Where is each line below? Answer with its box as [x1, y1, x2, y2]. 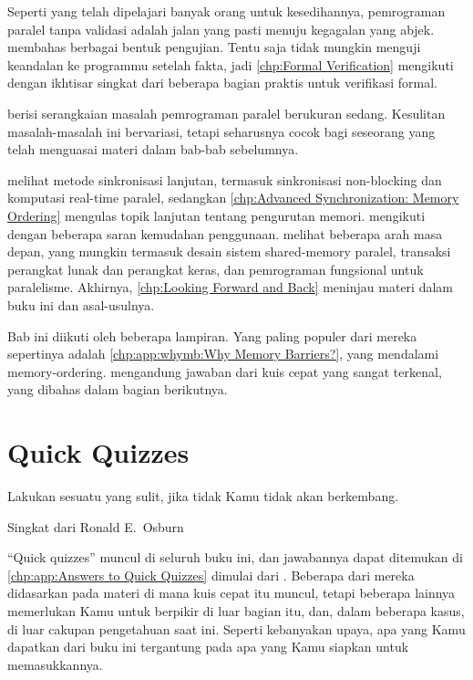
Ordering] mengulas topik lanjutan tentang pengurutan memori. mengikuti [7, 205, 426, 225]
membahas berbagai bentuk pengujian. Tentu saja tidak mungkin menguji [7, 37, 421, 57]
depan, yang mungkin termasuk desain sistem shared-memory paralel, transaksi [7, 242, 451, 261]
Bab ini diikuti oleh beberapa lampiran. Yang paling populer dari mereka [7, 326, 417, 345]
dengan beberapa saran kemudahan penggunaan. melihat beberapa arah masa [7, 224, 443, 243]
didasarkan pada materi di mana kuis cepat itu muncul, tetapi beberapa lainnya [7, 583, 456, 602]
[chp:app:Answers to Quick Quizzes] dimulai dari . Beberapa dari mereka [7, 565, 415, 584]
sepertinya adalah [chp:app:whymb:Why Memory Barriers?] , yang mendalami [7, 344, 439, 363]
